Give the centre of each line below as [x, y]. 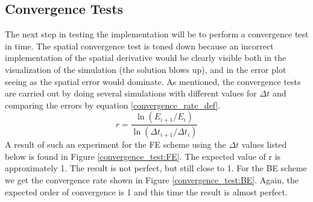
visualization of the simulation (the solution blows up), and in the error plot [146, 69]
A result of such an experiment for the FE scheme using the [115, 144]
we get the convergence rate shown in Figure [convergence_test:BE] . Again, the [152, 180]
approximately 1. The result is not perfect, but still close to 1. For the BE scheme [156, 168]
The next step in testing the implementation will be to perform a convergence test [157, 34]
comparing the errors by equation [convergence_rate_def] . [113, 105]
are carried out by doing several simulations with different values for [131, 93]
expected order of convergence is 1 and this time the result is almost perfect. [146, 191]
